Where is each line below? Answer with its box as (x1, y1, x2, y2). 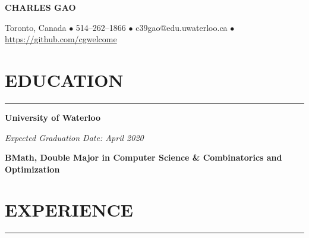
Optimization (5, 162, 60, 175)
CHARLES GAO (5, 1, 76, 13)
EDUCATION (5, 67, 124, 92)
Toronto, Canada (5, 21, 67, 33)
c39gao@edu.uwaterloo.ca (135, 21, 228, 33)
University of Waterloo (5, 111, 101, 123)
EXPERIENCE (5, 198, 133, 222)
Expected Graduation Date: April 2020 (5, 131, 144, 143)
